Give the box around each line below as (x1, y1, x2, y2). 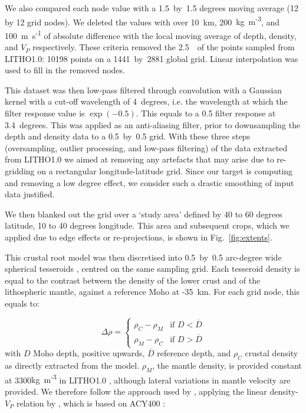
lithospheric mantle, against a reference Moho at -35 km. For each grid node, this (5, 285, 300, 298)
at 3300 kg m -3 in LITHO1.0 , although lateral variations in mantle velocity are (5, 372, 291, 386)
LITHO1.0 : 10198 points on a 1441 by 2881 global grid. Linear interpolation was (5, 52, 298, 64)
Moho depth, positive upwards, (33, 347, 145, 359)
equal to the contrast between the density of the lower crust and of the (5, 274, 261, 286)
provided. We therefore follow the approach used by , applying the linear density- (5, 385, 298, 397)
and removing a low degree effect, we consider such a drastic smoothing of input (5, 176, 294, 188)
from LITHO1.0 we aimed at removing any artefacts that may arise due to (5, 153, 274, 165)
